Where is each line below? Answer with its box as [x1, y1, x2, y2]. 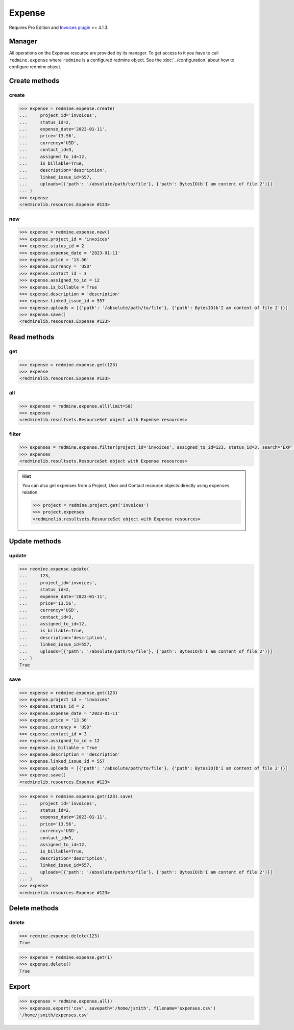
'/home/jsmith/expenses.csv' [19, 1012, 90, 1018]
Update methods [9, 537, 61, 545]
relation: [22, 489, 39, 495]
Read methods [9, 333, 55, 341]
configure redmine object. [9, 64, 62, 70]
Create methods [9, 77, 60, 85]
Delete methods [9, 904, 59, 912]
